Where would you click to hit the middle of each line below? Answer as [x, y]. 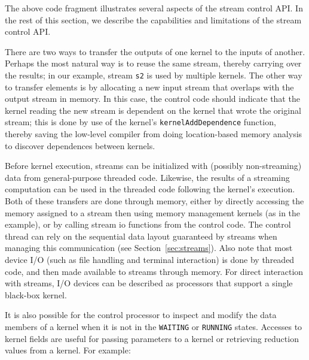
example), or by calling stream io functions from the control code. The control [148, 224]
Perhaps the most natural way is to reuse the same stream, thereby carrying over [153, 63]
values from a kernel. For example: [68, 350]
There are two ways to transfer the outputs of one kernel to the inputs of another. [155, 51]
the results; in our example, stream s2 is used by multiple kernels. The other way [154, 75]
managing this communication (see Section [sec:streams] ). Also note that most [149, 248]
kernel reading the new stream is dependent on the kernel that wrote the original [153, 110]
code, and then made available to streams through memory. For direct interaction [154, 271]
